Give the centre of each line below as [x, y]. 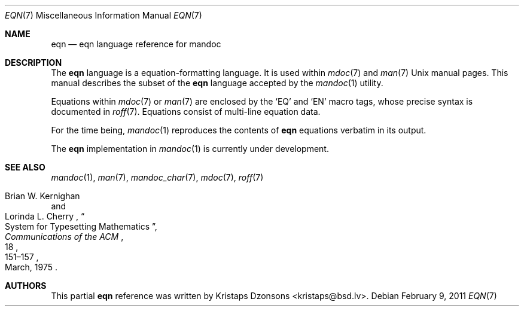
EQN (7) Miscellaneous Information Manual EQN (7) [103, 15]
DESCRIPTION [33, 62]
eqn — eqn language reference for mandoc [136, 44]
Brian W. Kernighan [42, 196]
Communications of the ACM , [64, 237]
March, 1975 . [31, 267]
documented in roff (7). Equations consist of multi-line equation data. [186, 112]
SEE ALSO [25, 167]
